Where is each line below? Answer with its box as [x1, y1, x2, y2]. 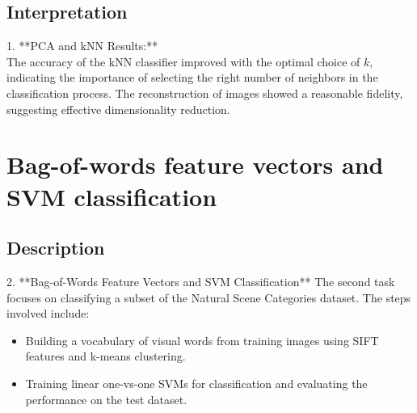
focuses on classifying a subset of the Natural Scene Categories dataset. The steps [6, 289, 411, 306]
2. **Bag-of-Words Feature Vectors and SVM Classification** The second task [6, 272, 395, 289]
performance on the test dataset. [25, 390, 187, 407]
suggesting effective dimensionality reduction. [6, 100, 230, 117]
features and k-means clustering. [25, 348, 186, 365]
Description [6, 235, 105, 260]
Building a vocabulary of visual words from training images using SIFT [25, 331, 379, 348]
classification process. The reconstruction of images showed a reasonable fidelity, [6, 84, 403, 101]
